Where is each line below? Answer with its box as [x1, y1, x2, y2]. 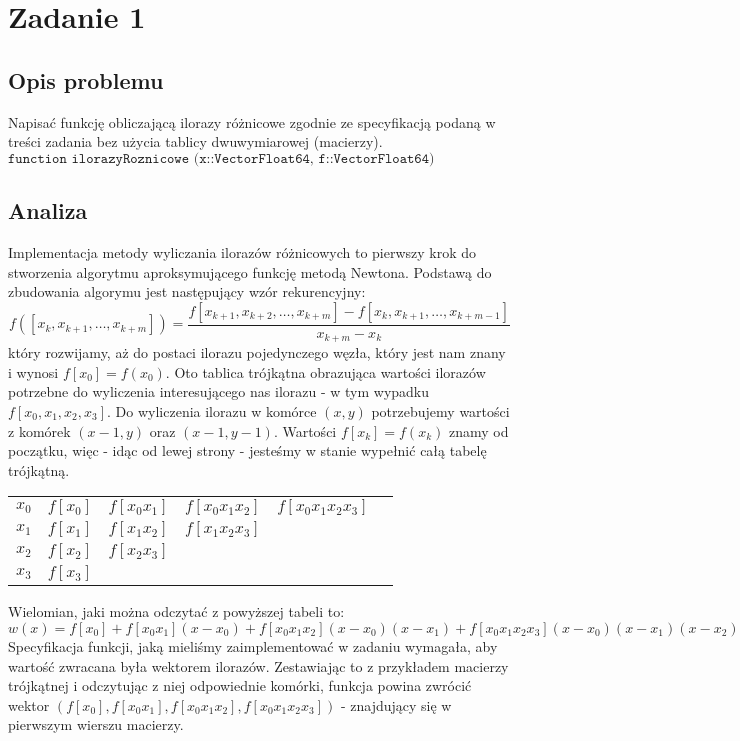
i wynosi [8, 361, 59, 382]
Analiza [8, 195, 88, 226]
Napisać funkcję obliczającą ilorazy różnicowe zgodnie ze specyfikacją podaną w [8, 111, 496, 132]
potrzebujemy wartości [371, 401, 510, 422]
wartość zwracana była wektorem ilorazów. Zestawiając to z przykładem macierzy [8, 655, 509, 676]
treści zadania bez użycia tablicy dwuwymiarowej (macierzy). [8, 131, 383, 152]
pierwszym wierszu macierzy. [8, 714, 184, 735]
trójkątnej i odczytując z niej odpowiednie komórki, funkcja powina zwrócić [8, 675, 472, 696]
